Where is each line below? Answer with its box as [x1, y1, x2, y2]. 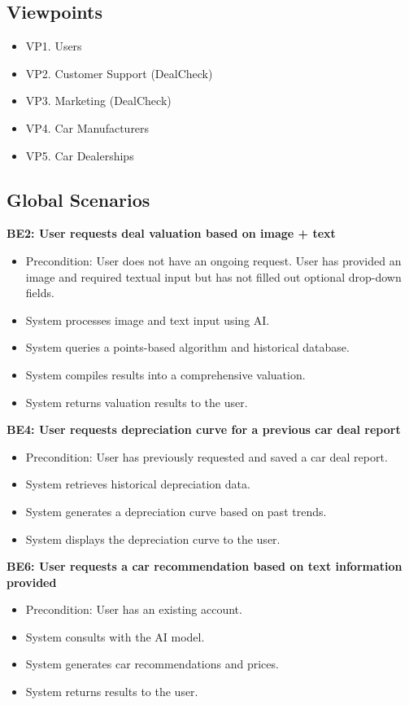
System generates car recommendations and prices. [25, 655, 279, 672]
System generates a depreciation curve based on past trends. [25, 502, 327, 519]
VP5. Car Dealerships [25, 147, 134, 164]
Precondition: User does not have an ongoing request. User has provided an [25, 252, 402, 269]
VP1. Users [25, 37, 82, 55]
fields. [25, 284, 54, 301]
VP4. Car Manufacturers [25, 119, 150, 136]
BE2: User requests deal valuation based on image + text [7, 225, 336, 242]
